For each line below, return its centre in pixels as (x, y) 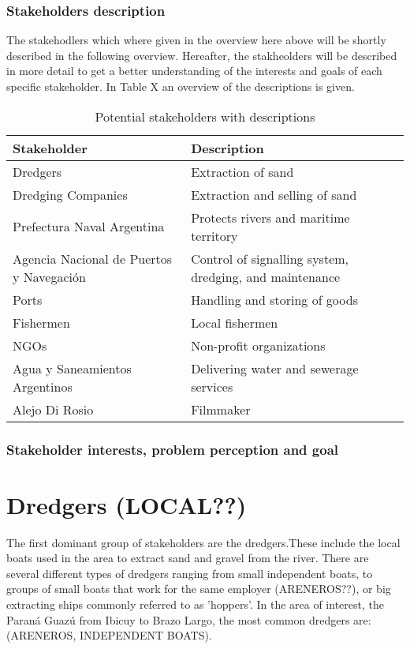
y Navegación (49, 276)
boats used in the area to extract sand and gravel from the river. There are (188, 558)
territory (214, 235)
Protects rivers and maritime (270, 217)
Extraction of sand (242, 171)
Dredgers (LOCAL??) (127, 504)
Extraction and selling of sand (274, 194)
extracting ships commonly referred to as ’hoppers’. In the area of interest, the (195, 604)
